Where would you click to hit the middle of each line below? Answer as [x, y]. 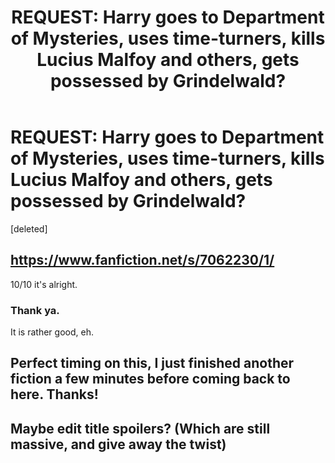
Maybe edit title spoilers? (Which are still [140, 428]
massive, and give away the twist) [118, 444]
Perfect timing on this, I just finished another [152, 363]
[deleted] [29, 228]
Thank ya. [35, 310]
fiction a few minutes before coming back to [150, 379]
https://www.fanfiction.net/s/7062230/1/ [142, 260]
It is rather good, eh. [52, 332]
